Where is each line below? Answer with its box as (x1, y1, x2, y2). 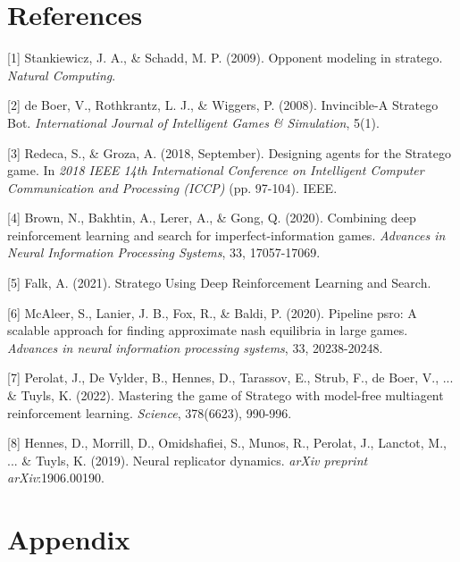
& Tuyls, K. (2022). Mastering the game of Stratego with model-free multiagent (7, 386, 444, 405)
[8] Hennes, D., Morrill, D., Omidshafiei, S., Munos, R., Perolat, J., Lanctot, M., (7, 433, 447, 452)
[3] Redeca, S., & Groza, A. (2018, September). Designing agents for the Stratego (7, 143, 452, 162)
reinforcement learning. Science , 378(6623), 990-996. (7, 403, 292, 422)
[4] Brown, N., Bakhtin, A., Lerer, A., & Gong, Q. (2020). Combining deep (7, 208, 416, 227)
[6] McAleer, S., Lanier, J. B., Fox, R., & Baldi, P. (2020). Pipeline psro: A (7, 303, 417, 322)
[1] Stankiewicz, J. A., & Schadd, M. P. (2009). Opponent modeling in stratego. (7, 48, 443, 67)
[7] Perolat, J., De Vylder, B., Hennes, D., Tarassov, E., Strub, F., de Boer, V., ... (7, 368, 454, 387)
